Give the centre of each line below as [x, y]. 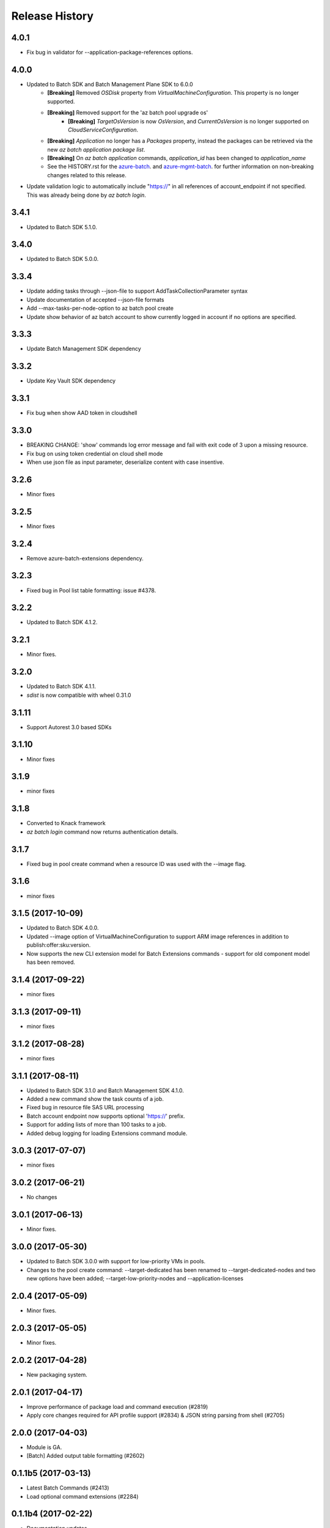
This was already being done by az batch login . [86, 195]
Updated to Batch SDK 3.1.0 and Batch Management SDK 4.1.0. [105, 1090]
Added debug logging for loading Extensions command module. [107, 1133]
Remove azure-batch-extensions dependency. [85, 558]
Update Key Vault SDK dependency [71, 381]
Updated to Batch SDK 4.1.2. [62, 622]
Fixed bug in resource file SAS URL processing [86, 1107]
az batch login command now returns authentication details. [102, 832]
